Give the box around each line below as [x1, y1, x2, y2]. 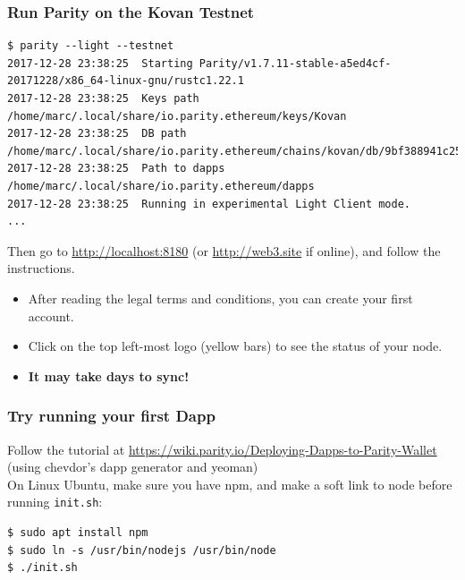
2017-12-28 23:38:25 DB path [7, 127, 187, 141]
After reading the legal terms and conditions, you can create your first [28, 288, 413, 307]
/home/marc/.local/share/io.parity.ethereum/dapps [7, 179, 315, 192]
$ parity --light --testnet [7, 39, 174, 53]
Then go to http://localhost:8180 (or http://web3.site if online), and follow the [7, 241, 441, 260]
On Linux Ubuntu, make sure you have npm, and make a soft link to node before [7, 474, 452, 493]
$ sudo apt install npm [7, 525, 148, 539]
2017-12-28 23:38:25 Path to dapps [7, 162, 225, 175]
